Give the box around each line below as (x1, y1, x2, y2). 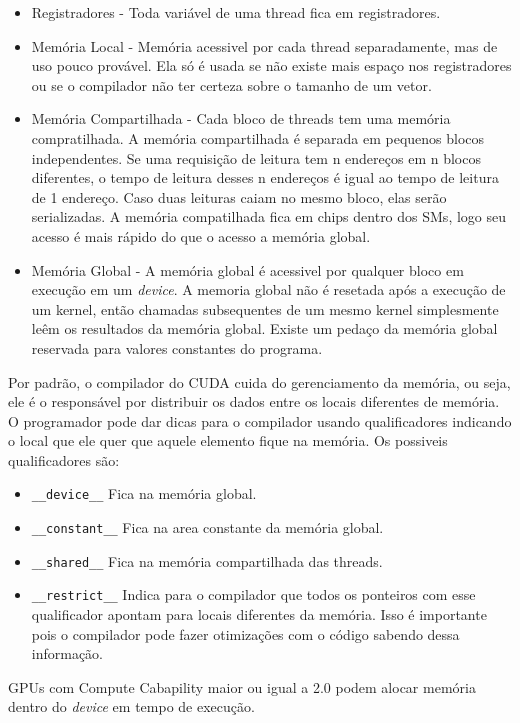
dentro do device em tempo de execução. (8, 696, 255, 717)
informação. (31, 643, 104, 664)
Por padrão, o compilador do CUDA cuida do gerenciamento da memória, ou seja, (8, 371, 511, 392)
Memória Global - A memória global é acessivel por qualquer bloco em (31, 259, 464, 280)
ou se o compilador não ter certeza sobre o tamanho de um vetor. (31, 74, 432, 95)
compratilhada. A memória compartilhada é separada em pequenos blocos (31, 127, 485, 148)
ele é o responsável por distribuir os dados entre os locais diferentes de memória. (8, 391, 500, 412)
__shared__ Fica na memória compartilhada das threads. (31, 550, 383, 571)
